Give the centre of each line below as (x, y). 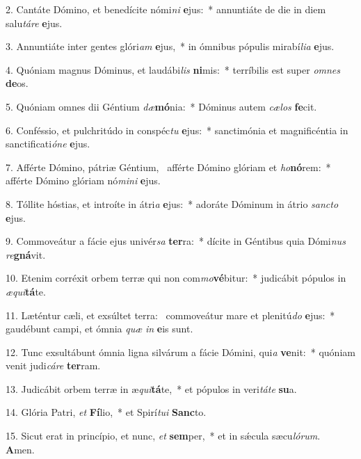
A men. (20, 449)
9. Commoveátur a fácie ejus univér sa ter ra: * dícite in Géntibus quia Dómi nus (176, 241)
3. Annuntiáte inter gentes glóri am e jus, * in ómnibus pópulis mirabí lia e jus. (170, 46)
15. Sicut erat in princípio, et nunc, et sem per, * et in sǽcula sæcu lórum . (163, 436)
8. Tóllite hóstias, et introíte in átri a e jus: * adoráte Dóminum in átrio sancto (172, 203)
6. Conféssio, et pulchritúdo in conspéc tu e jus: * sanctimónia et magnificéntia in (177, 130)
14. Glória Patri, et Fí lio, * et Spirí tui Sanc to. (106, 412)
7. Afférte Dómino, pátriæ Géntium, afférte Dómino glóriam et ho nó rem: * (168, 167)
